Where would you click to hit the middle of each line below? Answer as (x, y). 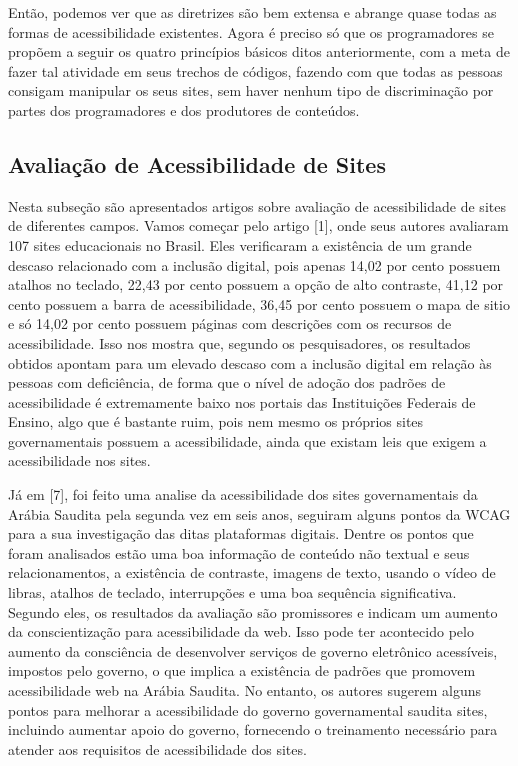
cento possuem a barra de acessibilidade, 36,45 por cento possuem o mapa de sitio (259, 303)
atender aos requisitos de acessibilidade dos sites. (157, 748)
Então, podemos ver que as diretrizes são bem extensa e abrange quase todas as (252, 12)
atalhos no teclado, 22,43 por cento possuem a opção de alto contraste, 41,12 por (256, 284)
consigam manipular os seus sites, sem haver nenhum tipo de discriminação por (251, 90)
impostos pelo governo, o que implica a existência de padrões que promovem (242, 670)
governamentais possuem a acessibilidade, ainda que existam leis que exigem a (247, 440)
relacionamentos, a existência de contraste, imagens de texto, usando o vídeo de (252, 572)
